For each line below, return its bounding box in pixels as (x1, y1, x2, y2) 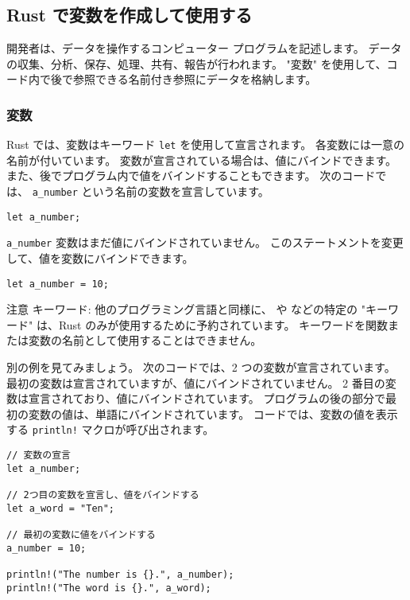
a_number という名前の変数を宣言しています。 (32, 183, 269, 200)
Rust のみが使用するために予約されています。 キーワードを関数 (58, 316, 389, 333)
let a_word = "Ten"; (6, 502, 115, 514)
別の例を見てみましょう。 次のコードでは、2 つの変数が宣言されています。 (6, 359, 396, 376)
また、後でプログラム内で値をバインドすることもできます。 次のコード (6, 167, 376, 184)
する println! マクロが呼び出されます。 (6, 421, 215, 438)
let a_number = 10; (6, 278, 109, 290)
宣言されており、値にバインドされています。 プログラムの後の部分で (28, 390, 386, 407)
